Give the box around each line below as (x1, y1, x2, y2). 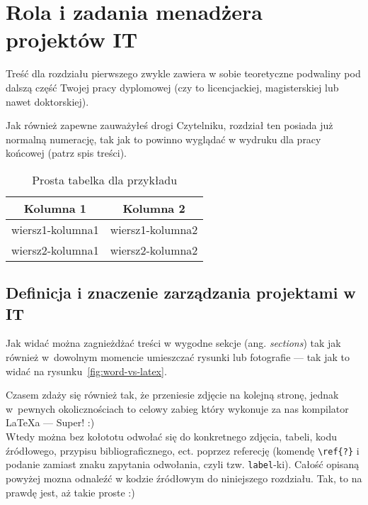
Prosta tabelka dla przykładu (32, 171, 178, 188)
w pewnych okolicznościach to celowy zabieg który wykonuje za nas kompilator (6, 401, 349, 416)
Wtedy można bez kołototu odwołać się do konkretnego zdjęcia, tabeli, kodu (6, 429, 338, 444)
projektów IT (6, 25, 138, 54)
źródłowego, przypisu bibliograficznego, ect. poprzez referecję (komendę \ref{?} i (6, 443, 360, 457)
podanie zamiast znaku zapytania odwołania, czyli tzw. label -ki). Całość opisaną (6, 457, 360, 472)
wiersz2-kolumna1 (11, 241, 99, 258)
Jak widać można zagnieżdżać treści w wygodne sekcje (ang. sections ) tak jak (6, 335, 341, 350)
